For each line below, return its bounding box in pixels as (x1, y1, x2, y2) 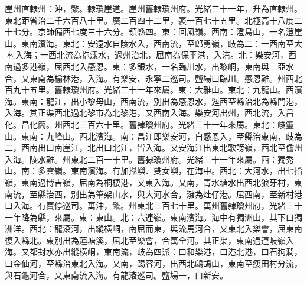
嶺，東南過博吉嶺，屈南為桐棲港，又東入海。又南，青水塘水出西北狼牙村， (5, 176, 294, 188)
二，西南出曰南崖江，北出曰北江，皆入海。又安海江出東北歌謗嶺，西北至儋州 (5, 141, 302, 154)
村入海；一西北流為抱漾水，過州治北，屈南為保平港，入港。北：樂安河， (6, 48, 288, 61)
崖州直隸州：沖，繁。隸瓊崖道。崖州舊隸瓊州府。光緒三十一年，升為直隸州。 (5, 2, 302, 14)
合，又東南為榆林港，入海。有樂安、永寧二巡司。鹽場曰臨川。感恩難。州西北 (5, 72, 302, 84)
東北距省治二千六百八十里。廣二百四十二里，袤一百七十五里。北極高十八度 (5, 14, 294, 26)
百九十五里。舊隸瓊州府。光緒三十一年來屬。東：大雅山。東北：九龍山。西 (5, 83, 294, 96)
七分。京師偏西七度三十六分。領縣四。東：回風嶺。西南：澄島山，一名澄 (12, 25, 294, 38)
